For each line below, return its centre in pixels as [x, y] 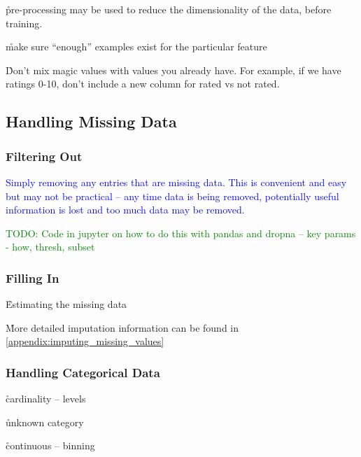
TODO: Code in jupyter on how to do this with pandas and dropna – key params [181, 233]
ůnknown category [45, 422]
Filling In [33, 277]
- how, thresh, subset [50, 247]
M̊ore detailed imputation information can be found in [122, 327]
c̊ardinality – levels [46, 399]
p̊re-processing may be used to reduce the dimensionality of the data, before [169, 9]
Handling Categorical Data [83, 372]
